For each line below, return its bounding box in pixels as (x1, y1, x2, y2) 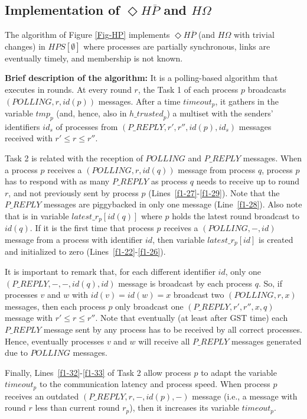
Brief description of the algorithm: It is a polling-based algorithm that (5, 72, 278, 84)
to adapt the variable (201, 366, 277, 378)
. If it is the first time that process (30, 222, 154, 234)
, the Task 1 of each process (138, 83, 239, 95)
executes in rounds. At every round (5, 83, 132, 95)
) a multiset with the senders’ (166, 107, 273, 119)
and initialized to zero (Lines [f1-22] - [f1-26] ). (5, 245, 166, 258)
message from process (178, 163, 256, 176)
